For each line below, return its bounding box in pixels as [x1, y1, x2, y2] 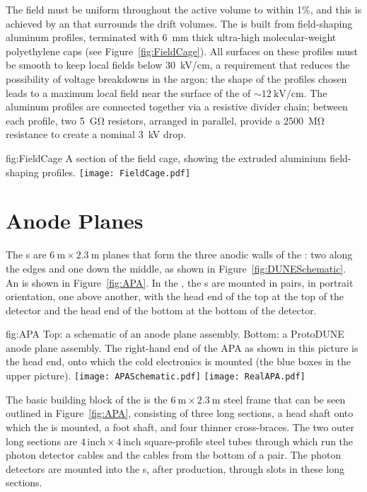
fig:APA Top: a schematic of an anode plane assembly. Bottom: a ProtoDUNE [6, 326, 344, 341]
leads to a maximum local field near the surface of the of [6, 85, 251, 100]
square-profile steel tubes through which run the [144, 433, 354, 448]
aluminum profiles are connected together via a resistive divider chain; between [6, 99, 348, 114]
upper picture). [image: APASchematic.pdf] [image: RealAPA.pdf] [6, 368, 305, 383]
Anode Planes [6, 206, 144, 235]
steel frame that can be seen [223, 391, 346, 406]
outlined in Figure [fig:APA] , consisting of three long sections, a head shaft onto [6, 406, 354, 421]
